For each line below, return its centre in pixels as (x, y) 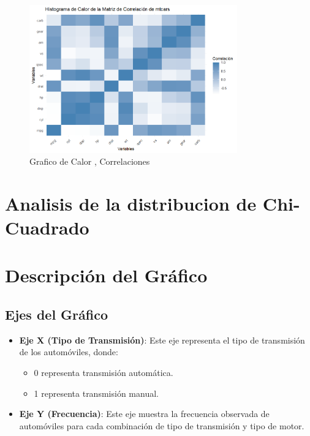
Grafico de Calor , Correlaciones (90, 161)
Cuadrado (47, 227)
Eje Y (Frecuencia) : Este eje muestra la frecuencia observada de (144, 414)
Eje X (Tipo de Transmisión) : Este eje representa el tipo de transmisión (162, 340)
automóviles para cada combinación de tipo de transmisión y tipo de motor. (162, 425)
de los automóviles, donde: (69, 352)
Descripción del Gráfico (106, 275)
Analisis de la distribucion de (131, 203)
